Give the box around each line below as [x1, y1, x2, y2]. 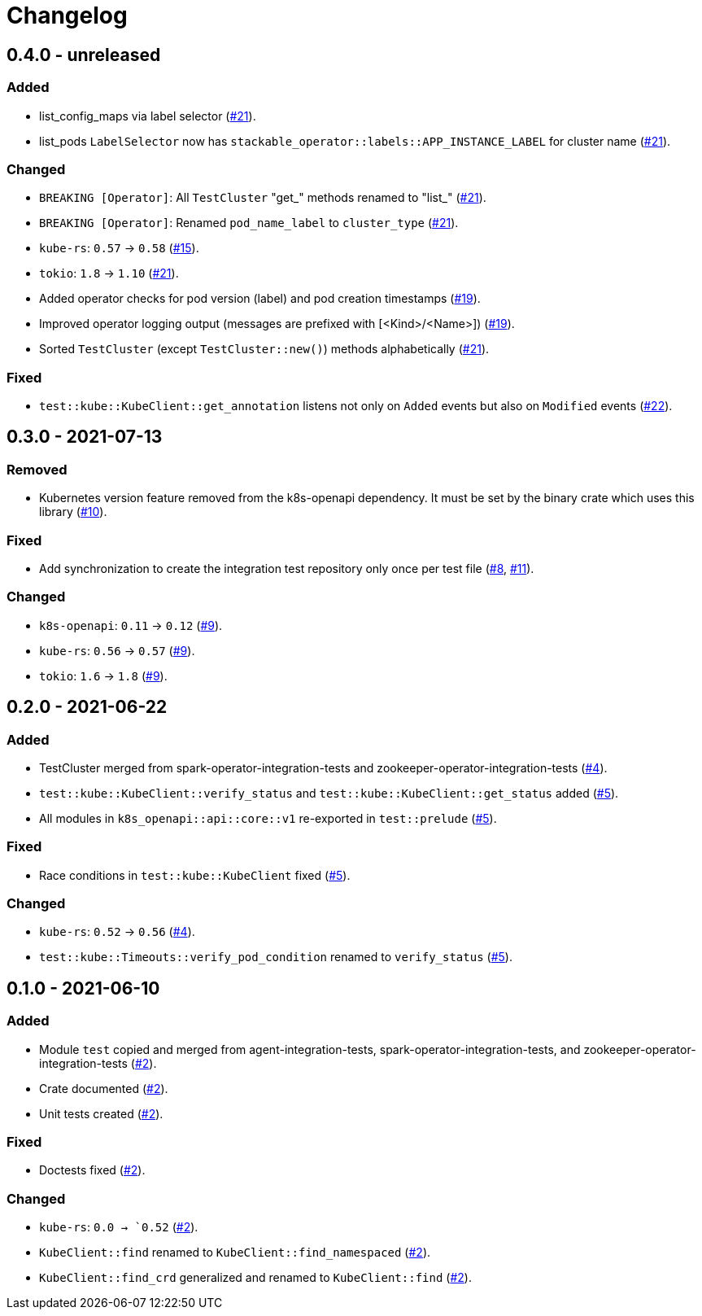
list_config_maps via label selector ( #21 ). [39, 108, 256, 123]
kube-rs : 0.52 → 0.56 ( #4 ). [39, 925, 195, 939]
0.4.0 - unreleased [7, 44, 161, 65]
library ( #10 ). [39, 505, 107, 519]
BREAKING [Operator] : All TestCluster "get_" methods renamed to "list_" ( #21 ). [39, 190, 486, 205]
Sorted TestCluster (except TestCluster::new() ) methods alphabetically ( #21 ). [39, 342, 490, 356]
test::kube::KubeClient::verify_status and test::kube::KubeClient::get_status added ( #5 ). [39, 785, 619, 800]
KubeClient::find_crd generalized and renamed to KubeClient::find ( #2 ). [39, 1270, 472, 1285]
